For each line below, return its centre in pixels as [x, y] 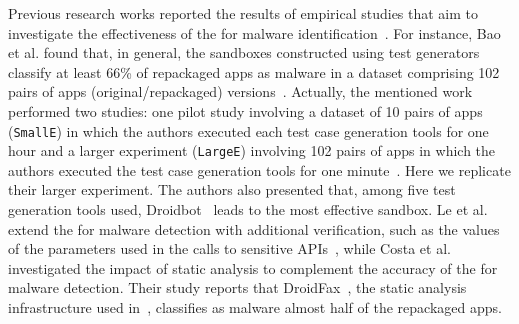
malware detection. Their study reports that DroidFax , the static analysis [237, 287]
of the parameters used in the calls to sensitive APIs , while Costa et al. [229, 248]
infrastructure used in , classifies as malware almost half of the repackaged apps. [255, 307]
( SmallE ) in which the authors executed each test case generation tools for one [248, 130]
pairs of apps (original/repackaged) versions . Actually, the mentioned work [240, 91]
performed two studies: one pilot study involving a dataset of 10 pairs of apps [245, 110]
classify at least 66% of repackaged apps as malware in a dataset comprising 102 [254, 71]
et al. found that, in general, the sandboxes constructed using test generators [244, 52]
